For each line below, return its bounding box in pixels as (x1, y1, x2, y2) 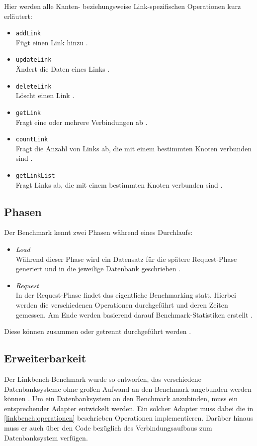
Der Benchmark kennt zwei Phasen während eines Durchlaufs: (4, 227, 193, 237)
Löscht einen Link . (15, 90, 75, 101)
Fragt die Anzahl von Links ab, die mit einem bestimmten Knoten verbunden (15, 143, 252, 153)
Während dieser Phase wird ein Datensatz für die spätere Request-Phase (15, 253, 237, 264)
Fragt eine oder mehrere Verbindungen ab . (15, 116, 148, 127)
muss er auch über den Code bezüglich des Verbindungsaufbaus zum (4, 423, 212, 433)
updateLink (15, 56, 52, 64)
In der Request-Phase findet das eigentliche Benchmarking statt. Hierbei (15, 290, 236, 300)
